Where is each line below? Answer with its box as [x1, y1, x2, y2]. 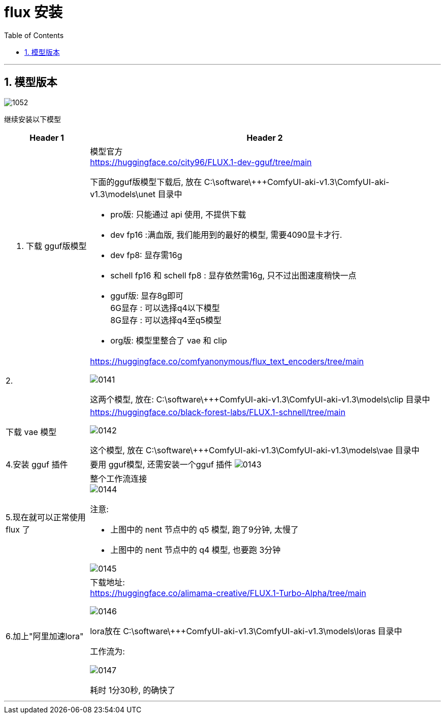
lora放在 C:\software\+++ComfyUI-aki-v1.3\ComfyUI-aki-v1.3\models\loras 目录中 [90, 626, 402, 636]
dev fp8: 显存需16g [110, 249, 182, 260]
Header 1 [29, 132, 64, 143]
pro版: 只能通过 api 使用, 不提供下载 [110, 209, 246, 220]
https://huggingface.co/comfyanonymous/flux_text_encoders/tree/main [90, 356, 364, 366]
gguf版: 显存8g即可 [110, 290, 184, 301]
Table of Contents [4, 30, 64, 40]
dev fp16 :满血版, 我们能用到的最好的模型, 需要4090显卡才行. [110, 229, 342, 240]
